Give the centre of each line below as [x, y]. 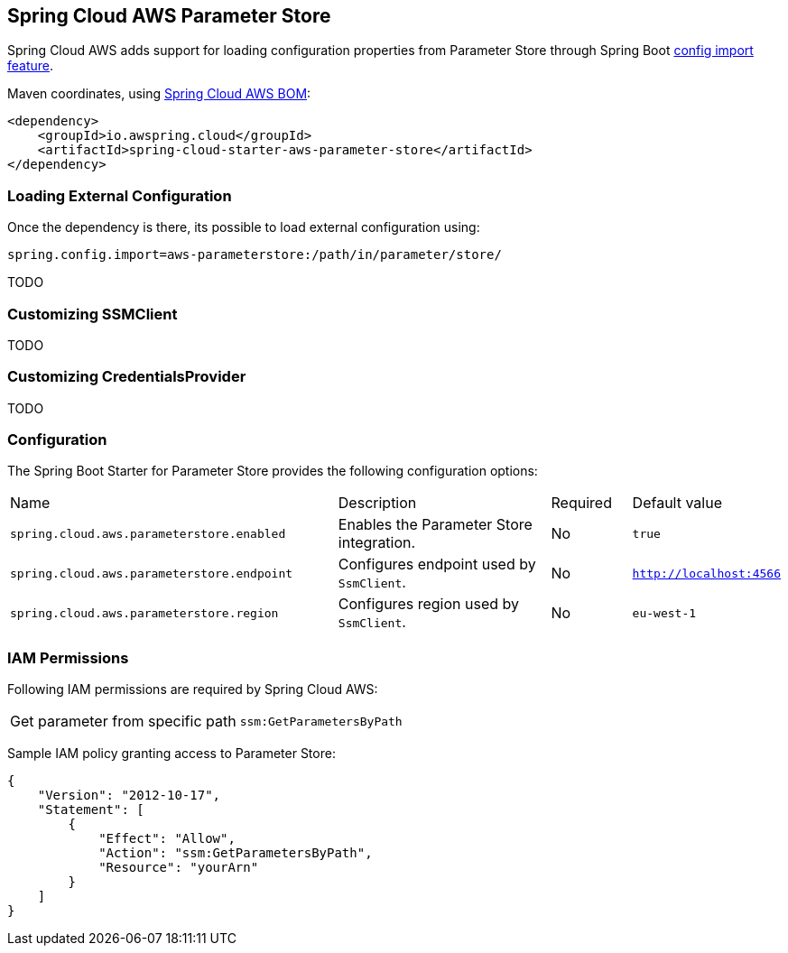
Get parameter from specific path [123, 722]
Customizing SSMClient [93, 314]
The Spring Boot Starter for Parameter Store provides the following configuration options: [273, 471]
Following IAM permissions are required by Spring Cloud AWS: [193, 689]
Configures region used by [428, 604]
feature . [31, 66]
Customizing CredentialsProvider [127, 377]
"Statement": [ [91, 810]
